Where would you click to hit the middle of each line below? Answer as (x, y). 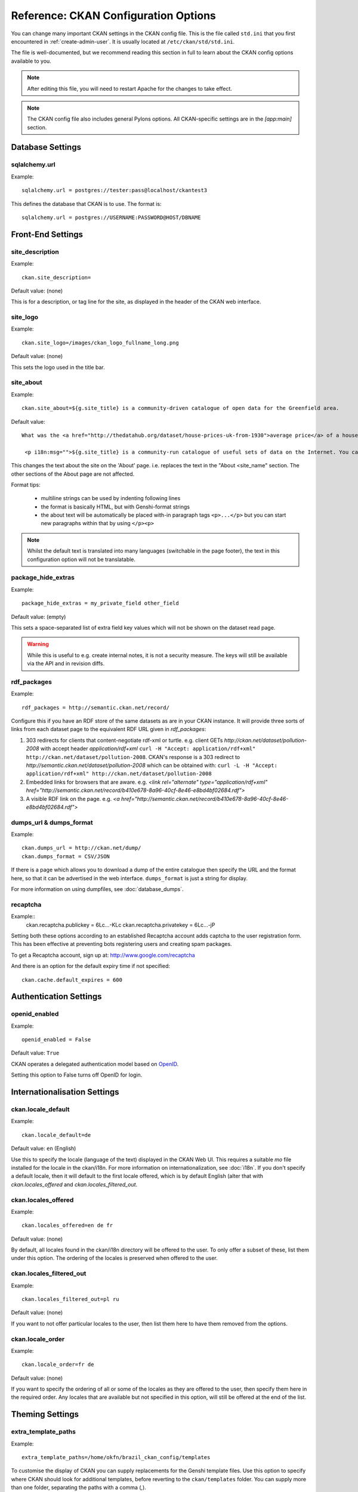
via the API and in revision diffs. (66, 664)
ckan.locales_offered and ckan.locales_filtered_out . (74, 1184)
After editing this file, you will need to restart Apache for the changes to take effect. (130, 88)
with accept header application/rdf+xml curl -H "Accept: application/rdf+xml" (148, 748)
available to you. (31, 61)
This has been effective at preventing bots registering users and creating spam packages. (121, 944)
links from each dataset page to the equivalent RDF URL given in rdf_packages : (109, 729)
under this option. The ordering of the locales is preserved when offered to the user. (114, 1258)
